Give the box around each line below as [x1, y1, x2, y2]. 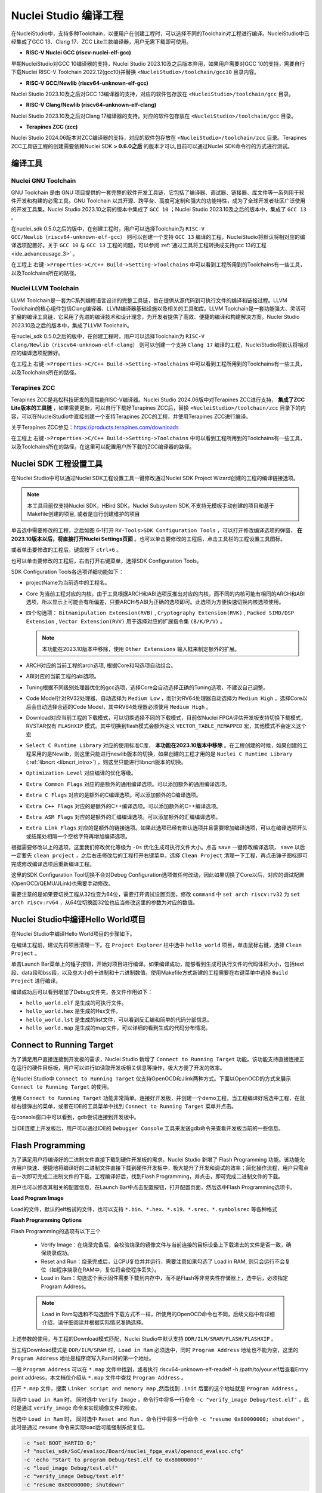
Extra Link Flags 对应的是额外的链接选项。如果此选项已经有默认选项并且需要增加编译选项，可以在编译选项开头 [26, 824, 308, 831]
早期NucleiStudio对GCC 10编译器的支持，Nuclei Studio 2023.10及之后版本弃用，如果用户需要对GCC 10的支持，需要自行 [11, 60, 305, 67]
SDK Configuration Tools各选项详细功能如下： [11, 568, 124, 575]
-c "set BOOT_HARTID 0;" [23, 1439, 97, 1446]
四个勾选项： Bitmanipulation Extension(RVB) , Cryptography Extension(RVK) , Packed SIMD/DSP [26, 609, 295, 616]
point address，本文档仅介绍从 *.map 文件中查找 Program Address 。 [11, 1374, 187, 1381]
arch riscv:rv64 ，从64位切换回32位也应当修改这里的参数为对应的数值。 [11, 899, 199, 906]
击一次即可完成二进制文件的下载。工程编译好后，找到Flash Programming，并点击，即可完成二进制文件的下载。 [11, 1172, 283, 1179]
